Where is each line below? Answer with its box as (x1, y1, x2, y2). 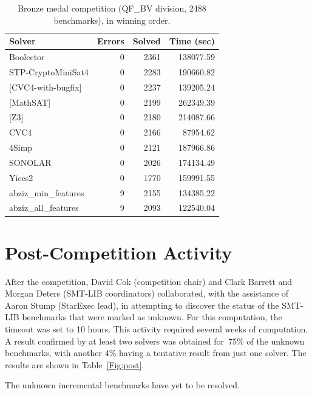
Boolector (9, 50, 45, 63)
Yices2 (9, 171, 33, 184)
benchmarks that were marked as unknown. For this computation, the (22, 311, 282, 323)
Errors (97, 35, 124, 47)
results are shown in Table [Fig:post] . (5, 358, 144, 371)
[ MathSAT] (9, 95, 51, 108)
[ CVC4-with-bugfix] (9, 80, 82, 93)
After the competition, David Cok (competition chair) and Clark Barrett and (5, 275, 293, 287)
